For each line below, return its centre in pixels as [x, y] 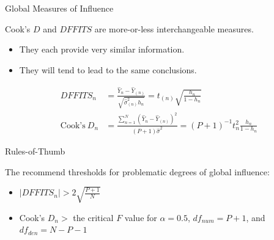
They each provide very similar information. [102, 49]
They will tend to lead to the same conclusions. [108, 69]
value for [141, 217]
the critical [93, 217]
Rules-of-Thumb [35, 151]
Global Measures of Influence [59, 8]
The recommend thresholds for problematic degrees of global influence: [137, 171]
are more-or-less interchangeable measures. [174, 28]
